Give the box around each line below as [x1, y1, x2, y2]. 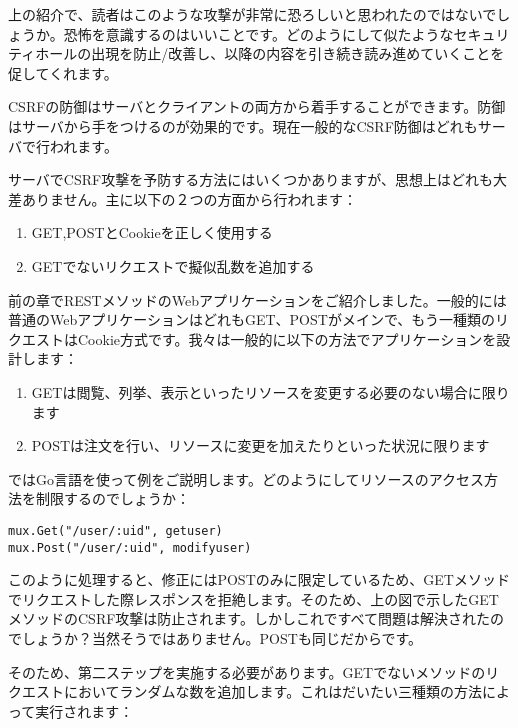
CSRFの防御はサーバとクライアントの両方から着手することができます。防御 [8, 96, 506, 117]
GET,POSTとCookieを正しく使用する [31, 222, 273, 243]
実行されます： [35, 700, 134, 721]
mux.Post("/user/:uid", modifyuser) [8, 540, 252, 555]
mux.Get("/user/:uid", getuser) [8, 523, 223, 538]
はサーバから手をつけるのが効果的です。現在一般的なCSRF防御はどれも [8, 115, 478, 136]
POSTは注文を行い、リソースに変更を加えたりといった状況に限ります [31, 435, 490, 456]
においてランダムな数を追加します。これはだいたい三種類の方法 [63, 681, 482, 702]
